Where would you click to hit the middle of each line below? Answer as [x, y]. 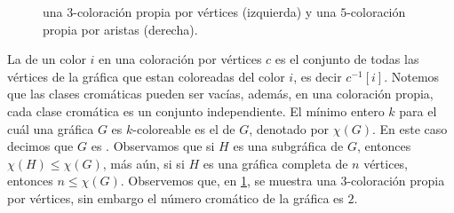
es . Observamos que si [153, 146]
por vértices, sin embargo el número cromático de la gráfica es [175, 197]
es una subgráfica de [288, 146]
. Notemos [412, 76]
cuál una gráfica [51, 128]
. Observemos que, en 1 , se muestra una [228, 181]
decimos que [40, 146]
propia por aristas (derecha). [120, 29]
